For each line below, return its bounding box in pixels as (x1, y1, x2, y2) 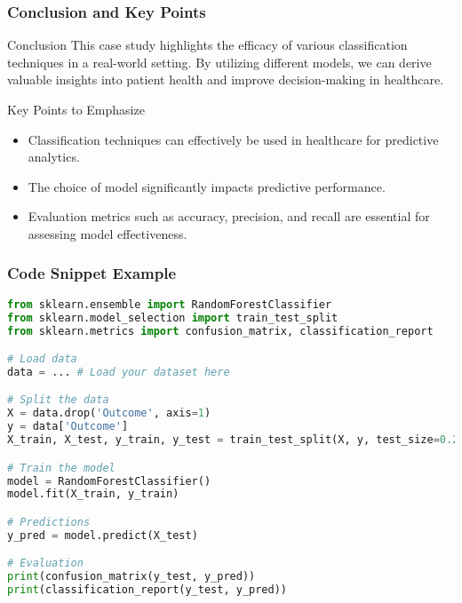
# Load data (7, 353, 77, 366)
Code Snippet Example (7, 262, 177, 284)
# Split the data (7, 393, 109, 407)
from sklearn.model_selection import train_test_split (7, 311, 339, 324)
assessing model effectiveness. (28, 224, 187, 242)
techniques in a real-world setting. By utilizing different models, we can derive (7, 52, 432, 71)
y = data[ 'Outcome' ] (7, 420, 129, 433)
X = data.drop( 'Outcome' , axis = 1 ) (7, 407, 211, 420)
